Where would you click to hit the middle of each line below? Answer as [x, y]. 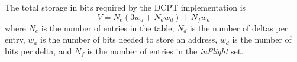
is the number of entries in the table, [108, 27]
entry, [15, 39]
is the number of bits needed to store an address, [129, 39]
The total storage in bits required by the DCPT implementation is [125, 7]
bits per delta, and [38, 50]
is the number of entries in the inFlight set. [165, 50]
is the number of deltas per [239, 27]
